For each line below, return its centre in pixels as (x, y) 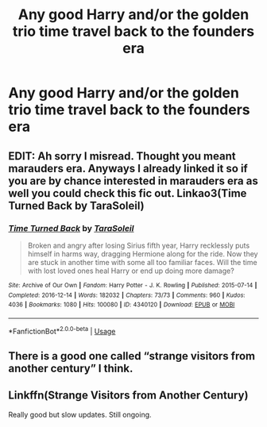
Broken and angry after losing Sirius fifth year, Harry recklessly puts (139, 245)
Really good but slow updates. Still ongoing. (80, 414)
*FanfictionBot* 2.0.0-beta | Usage (62, 330)
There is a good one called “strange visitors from (132, 356)
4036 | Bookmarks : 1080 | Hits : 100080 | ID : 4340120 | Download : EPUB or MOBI (122, 305)
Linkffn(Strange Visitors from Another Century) (128, 396)
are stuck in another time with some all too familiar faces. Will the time (142, 262)
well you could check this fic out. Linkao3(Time (128, 193)
